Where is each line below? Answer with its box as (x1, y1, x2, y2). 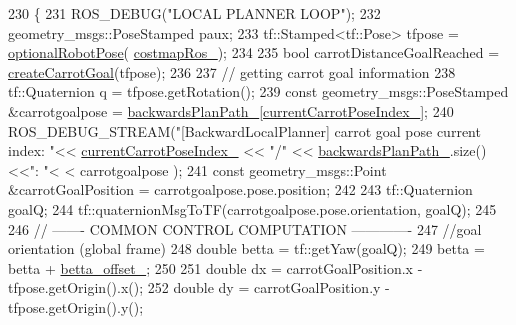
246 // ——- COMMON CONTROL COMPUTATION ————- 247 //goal (8, 218, 482, 239)
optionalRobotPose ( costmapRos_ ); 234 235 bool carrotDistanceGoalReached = (8, 42, 500, 63)
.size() (449, 140, 487, 161)
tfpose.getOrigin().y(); (8, 296, 144, 317)
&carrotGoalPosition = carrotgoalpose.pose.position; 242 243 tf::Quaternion (8, 179, 473, 200)
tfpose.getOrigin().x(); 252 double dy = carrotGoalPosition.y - (8, 277, 390, 298)
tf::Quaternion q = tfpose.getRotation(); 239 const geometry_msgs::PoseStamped (8, 81, 509, 102)
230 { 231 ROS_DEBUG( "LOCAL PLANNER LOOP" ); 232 (8, 3, 381, 23)
